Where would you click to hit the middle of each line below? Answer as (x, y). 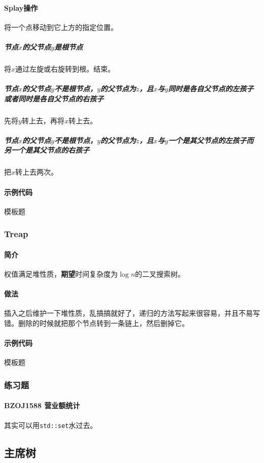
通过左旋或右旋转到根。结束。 (65, 68)
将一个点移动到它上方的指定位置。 (61, 27)
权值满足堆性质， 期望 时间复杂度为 (61, 274)
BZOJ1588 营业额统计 (42, 405)
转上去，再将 (43, 120)
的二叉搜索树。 (160, 274)
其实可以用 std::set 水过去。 (51, 425)
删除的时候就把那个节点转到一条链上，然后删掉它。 (103, 323)
